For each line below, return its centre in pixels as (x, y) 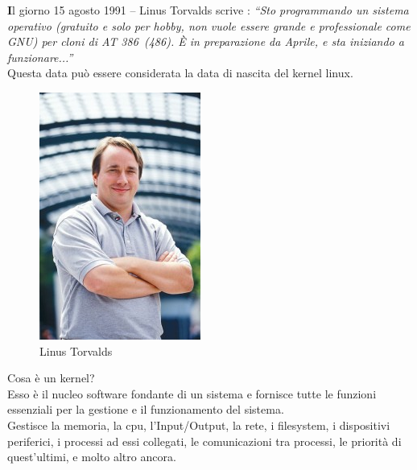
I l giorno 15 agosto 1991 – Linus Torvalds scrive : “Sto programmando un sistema (208, 10)
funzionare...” (40, 57)
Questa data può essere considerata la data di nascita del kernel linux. (180, 73)
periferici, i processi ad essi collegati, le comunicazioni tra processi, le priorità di (204, 441)
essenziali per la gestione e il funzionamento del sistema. (146, 409)
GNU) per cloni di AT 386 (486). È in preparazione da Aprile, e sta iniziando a (206, 41)
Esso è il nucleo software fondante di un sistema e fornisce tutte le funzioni (192, 393)
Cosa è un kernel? (51, 378)
